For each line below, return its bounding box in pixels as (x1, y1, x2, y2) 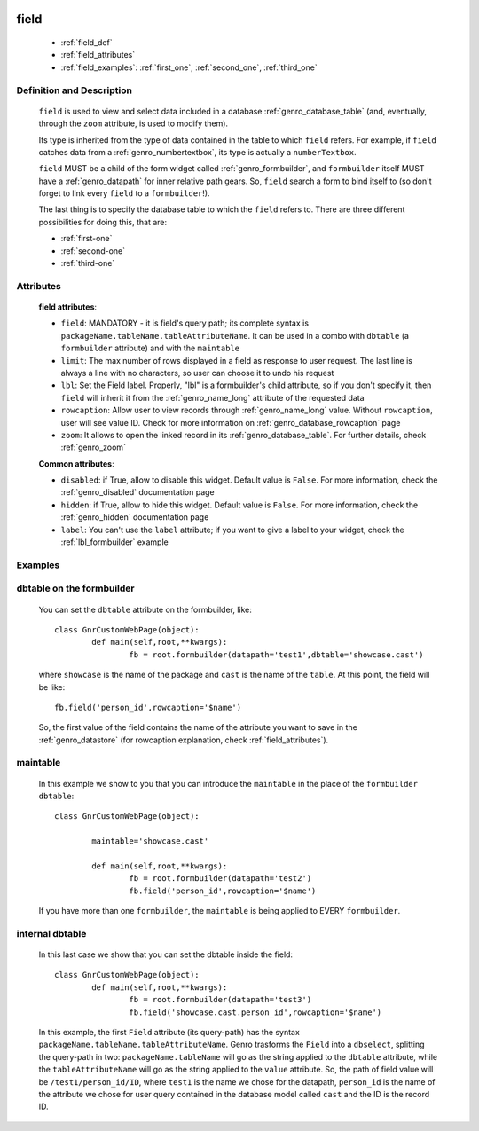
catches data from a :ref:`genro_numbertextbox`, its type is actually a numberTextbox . (38, 146, 357, 157)
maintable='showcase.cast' (91, 836, 209, 846)
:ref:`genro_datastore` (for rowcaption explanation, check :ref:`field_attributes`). (38, 734, 329, 745)
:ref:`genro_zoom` (60, 442, 126, 452)
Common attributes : (38, 458, 114, 469)
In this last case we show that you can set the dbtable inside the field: (38, 949, 293, 960)
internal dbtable (16, 927, 87, 939)
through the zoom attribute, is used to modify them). (38, 118, 229, 129)
